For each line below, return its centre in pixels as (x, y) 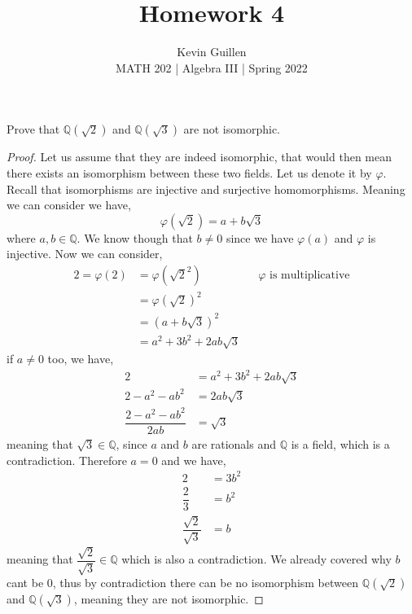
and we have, (194, 460)
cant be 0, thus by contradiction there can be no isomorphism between (182, 583)
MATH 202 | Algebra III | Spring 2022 (212, 67)
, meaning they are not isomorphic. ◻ (169, 599)
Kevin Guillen (212, 52)
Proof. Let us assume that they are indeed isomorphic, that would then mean (199, 157)
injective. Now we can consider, (85, 254)
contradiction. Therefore (67, 460)
